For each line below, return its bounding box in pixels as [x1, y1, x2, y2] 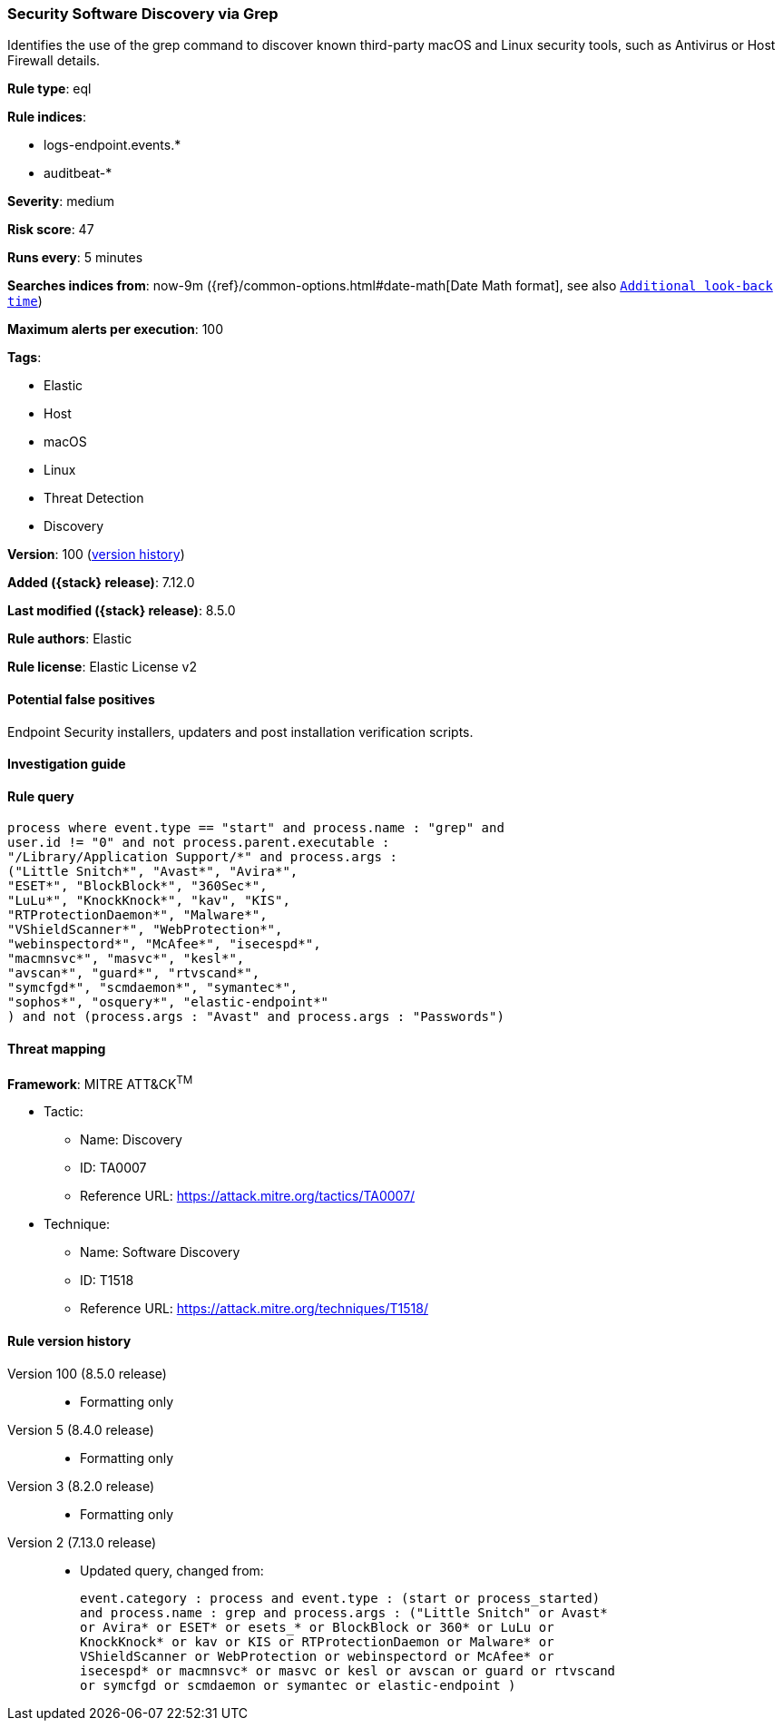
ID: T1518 [80, 1272, 134, 1289]
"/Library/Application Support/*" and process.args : [7, 849, 397, 865]
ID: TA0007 [80, 1160, 147, 1176]
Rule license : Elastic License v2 [7, 659, 197, 675]
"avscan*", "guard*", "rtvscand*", [7, 966, 260, 981]
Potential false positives [7, 691, 155, 707]
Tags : [7, 349, 42, 366]
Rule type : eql [7, 81, 92, 97]
